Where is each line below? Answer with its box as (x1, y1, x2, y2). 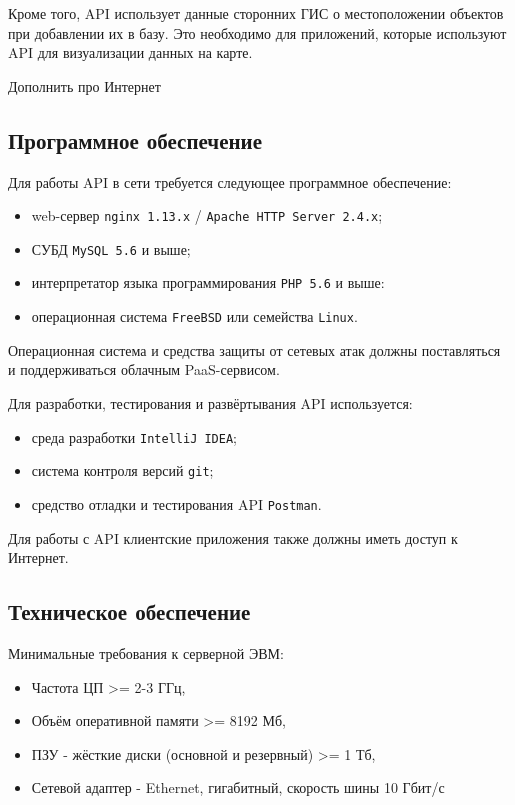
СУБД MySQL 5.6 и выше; (31, 238, 191, 259)
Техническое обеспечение (8, 596, 251, 627)
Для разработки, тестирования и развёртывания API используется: (8, 392, 413, 413)
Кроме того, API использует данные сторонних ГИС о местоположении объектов (8, 3, 504, 23)
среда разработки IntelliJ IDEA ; (31, 426, 237, 447)
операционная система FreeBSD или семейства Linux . (31, 306, 358, 327)
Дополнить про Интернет (8, 75, 161, 96)
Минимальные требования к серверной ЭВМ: (8, 642, 284, 663)
